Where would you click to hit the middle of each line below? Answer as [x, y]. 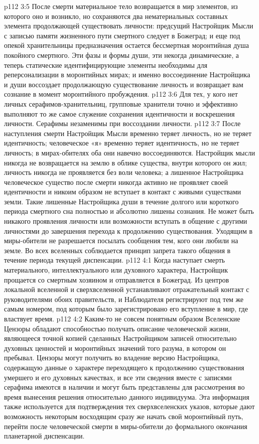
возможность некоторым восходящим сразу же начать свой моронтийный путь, [124, 416]
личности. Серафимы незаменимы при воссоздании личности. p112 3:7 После [123, 123]
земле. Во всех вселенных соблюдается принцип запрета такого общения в [117, 250]
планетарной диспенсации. [44, 436]
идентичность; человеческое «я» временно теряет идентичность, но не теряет [122, 143]
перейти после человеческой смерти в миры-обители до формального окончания [126, 426]
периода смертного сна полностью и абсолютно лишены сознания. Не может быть [129, 211]
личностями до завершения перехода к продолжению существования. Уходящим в [128, 230]
